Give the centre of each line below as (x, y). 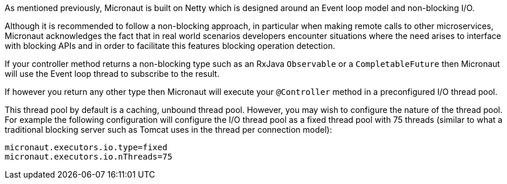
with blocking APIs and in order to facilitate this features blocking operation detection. (170, 46)
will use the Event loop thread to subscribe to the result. (112, 74)
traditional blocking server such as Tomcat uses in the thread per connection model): (168, 130)
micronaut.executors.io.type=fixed (86, 147)
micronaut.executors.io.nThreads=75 (89, 157)
